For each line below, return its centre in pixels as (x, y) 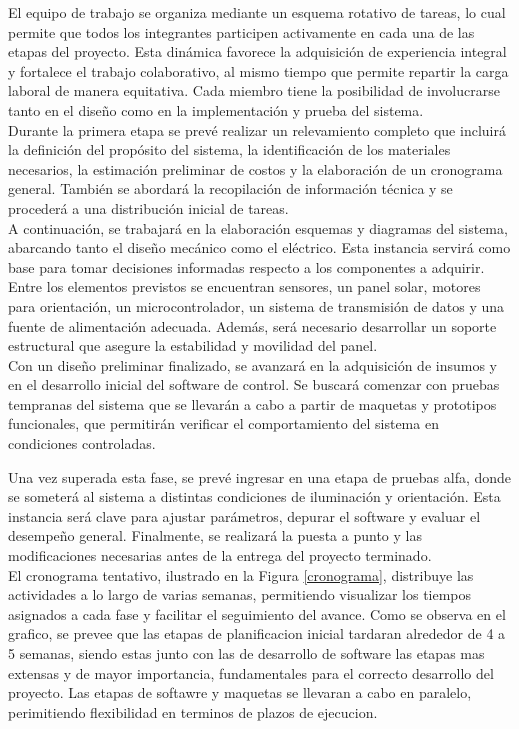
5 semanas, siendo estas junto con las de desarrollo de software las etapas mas (246, 653)
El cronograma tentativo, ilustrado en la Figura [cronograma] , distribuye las (241, 574)
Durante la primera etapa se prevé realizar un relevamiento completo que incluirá (257, 129)
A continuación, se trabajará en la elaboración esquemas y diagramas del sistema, (258, 227)
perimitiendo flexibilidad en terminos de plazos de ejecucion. (193, 711)
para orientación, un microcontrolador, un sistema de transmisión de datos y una (256, 305)
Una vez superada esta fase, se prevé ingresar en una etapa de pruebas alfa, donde (260, 476)
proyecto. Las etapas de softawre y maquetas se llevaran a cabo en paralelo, (240, 692)
